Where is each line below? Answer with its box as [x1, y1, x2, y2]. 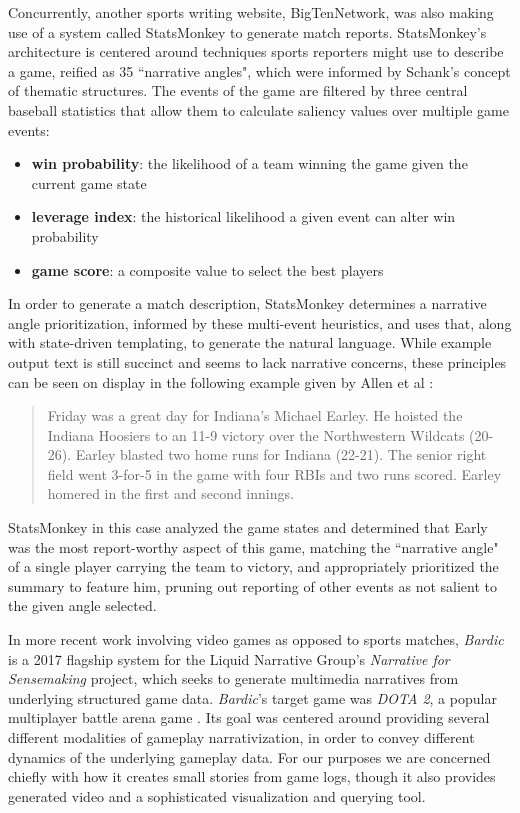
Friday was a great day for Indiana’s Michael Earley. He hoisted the [47, 405, 463, 426]
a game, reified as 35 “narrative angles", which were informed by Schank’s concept [8, 60, 511, 81]
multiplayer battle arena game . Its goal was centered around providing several [8, 707, 490, 728]
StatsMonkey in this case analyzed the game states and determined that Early [8, 517, 488, 538]
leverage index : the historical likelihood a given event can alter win [31, 206, 456, 227]
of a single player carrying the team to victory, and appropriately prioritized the [8, 556, 499, 577]
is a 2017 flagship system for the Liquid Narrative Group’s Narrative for [8, 648, 450, 669]
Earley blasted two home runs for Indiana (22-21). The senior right [75, 444, 487, 465]
